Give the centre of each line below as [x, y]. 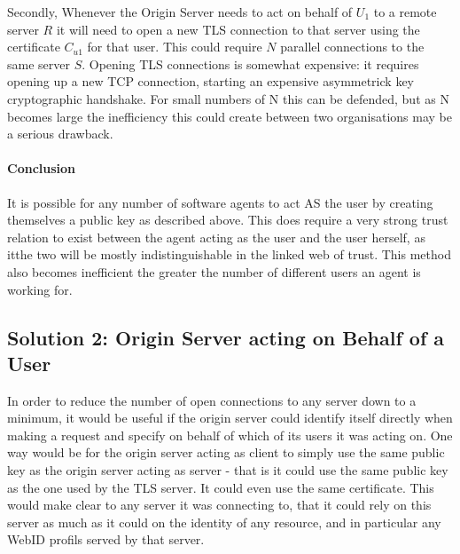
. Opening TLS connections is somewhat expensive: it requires [250, 63]
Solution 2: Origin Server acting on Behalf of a [226, 337]
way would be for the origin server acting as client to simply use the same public [226, 452]
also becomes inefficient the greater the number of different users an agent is [214, 271]
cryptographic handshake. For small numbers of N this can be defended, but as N [228, 98]
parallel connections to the [352, 47]
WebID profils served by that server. [106, 539]
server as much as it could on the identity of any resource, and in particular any [224, 522]
